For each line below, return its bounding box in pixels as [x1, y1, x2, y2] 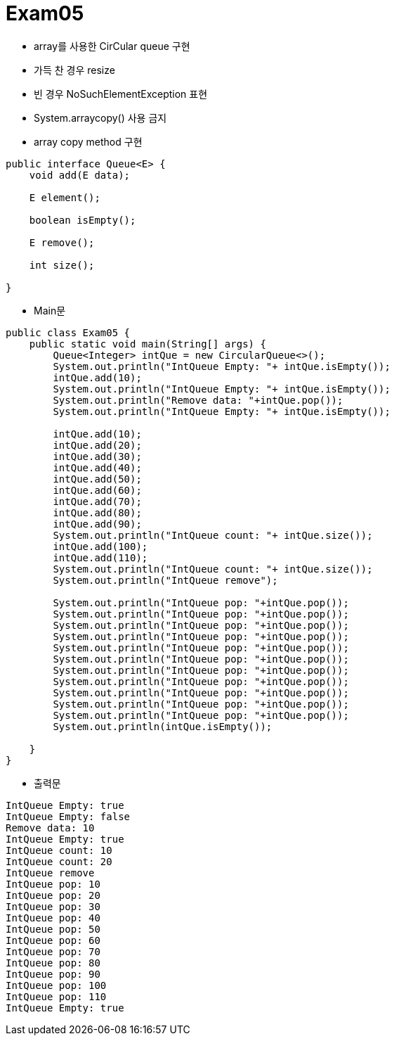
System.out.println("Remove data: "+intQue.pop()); [53, 394, 343, 406]
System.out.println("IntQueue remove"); [53, 574, 278, 586]
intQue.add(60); [53, 484, 142, 496]
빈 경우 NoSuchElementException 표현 [34, 87, 208, 100]
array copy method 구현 [34, 135, 143, 148]
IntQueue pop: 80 [6, 957, 100, 969]
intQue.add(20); [53, 439, 142, 451]
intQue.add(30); [53, 450, 142, 462]
